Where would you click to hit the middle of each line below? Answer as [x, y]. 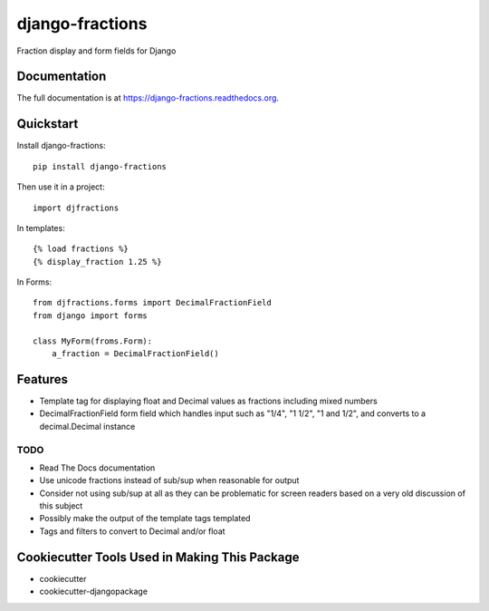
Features [42, 379]
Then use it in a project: [61, 187]
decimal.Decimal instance [87, 426]
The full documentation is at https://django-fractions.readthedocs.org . [148, 98]
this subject [61, 506]
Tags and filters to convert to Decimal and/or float [132, 531]
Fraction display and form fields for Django [96, 51]
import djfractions [76, 208]
